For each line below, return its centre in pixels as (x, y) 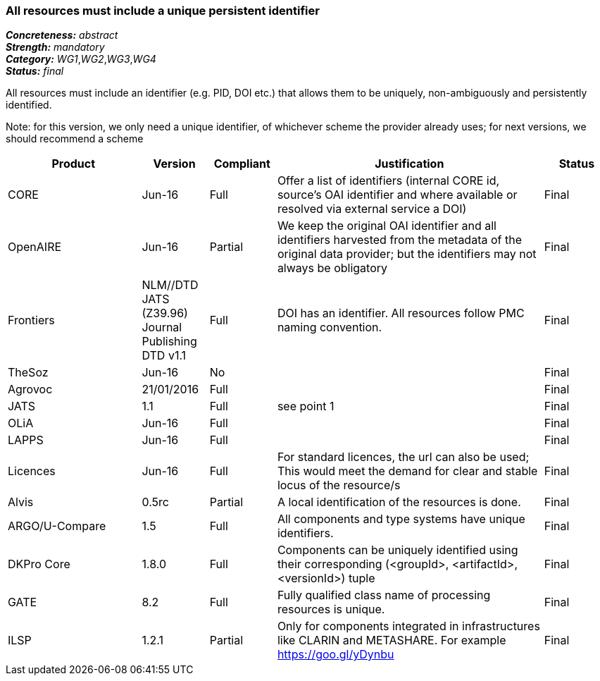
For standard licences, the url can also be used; (403, 457)
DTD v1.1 (164, 356)
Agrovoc (30, 389)
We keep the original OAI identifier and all (387, 226)
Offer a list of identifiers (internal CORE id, (388, 181)
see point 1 (306, 406)
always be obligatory (332, 268)
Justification (410, 164)
